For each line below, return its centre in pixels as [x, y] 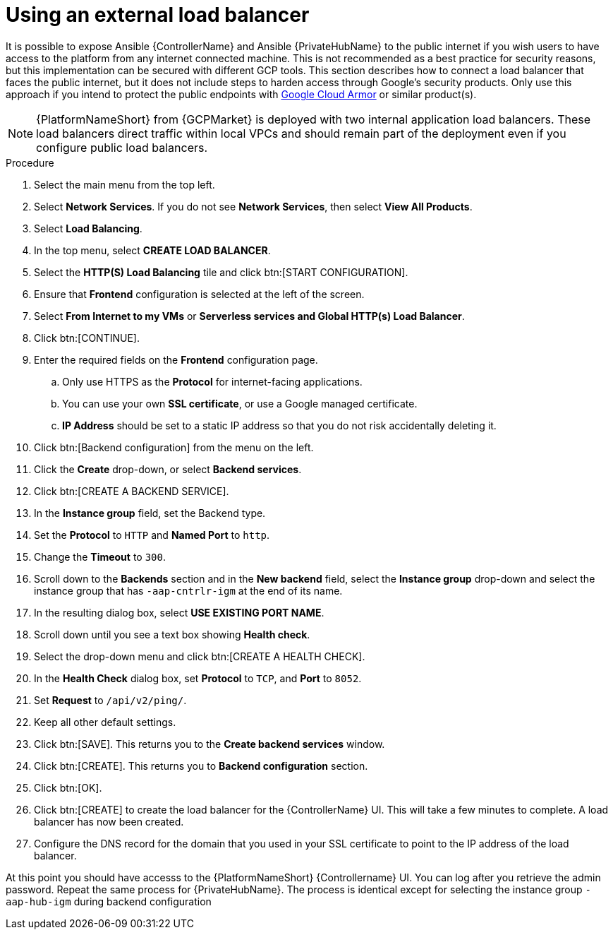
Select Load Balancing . [88, 228]
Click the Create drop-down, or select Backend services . [168, 469]
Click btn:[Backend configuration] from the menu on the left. [174, 447]
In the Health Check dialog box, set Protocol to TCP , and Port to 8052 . [198, 678]
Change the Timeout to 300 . [100, 556]
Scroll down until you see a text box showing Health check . [172, 634]
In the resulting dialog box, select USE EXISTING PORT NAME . [179, 612]
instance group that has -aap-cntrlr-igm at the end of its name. [188, 590]
